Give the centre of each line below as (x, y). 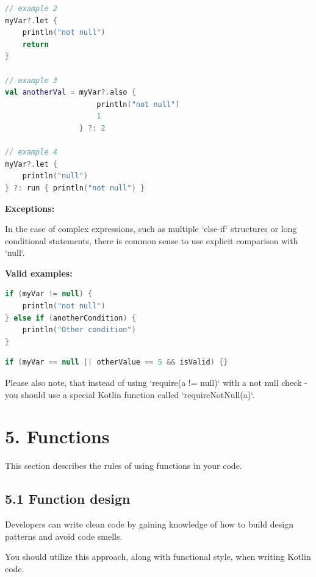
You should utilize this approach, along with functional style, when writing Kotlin (158, 557)
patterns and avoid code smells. (64, 536)
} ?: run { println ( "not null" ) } (75, 188)
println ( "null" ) (55, 176)
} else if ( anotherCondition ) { (70, 318)
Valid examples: (39, 273)
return (35, 44)
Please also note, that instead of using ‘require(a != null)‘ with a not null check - (156, 383)
